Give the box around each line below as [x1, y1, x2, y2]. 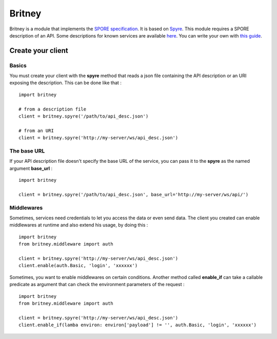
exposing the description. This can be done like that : [9, 80, 122, 86]
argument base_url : [9, 165, 53, 172]
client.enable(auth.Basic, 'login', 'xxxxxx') [18, 262, 138, 269]
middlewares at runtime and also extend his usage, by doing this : [9, 222, 148, 228]
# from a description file [18, 106, 87, 112]
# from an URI [18, 127, 54, 134]
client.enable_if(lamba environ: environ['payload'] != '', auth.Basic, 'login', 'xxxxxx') [18, 322, 256, 328]
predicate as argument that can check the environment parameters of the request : [9, 281, 185, 288]
